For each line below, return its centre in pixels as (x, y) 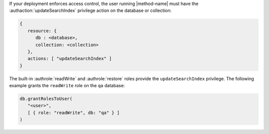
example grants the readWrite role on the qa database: (67, 86)
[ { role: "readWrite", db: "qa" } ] (73, 113)
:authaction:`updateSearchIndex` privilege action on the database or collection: (90, 10)
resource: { (42, 31)
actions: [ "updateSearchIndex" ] (70, 59)
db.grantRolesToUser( (46, 99)
